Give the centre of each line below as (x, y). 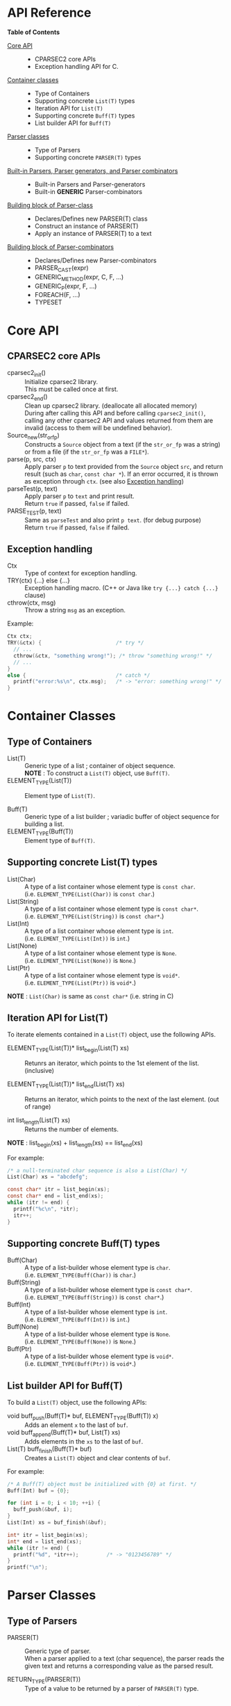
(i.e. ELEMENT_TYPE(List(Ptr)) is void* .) (80, 982)
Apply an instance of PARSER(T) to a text (93, 233)
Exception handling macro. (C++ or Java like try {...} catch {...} (121, 588)
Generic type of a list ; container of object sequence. (100, 766)
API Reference (49, 13)
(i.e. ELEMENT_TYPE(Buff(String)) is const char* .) (94, 1297)
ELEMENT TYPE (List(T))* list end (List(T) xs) (66, 1085)
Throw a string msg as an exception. (75, 610)
